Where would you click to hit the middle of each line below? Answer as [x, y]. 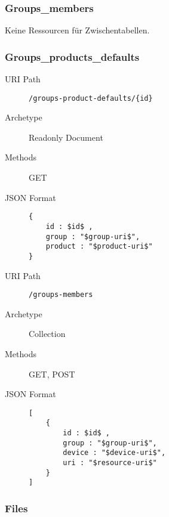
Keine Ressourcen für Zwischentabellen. [77, 30]
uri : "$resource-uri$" [110, 463]
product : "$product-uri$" [99, 247]
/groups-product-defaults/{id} [91, 98]
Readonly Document [66, 137]
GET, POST [52, 374]
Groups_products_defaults [72, 56]
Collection [47, 334]
